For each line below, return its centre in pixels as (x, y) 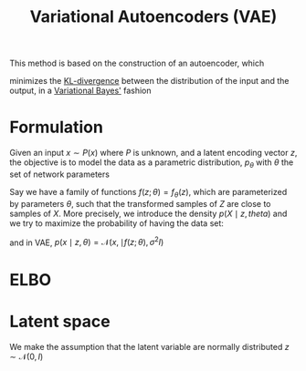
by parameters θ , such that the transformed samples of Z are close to (140, 203)
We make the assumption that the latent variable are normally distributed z (149, 346)
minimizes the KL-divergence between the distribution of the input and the (149, 81)
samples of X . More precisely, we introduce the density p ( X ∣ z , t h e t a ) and (148, 213)
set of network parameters (59, 174)
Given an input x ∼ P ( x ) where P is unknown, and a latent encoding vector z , (153, 153)
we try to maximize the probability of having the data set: (116, 223)
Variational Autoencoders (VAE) (153, 17)
